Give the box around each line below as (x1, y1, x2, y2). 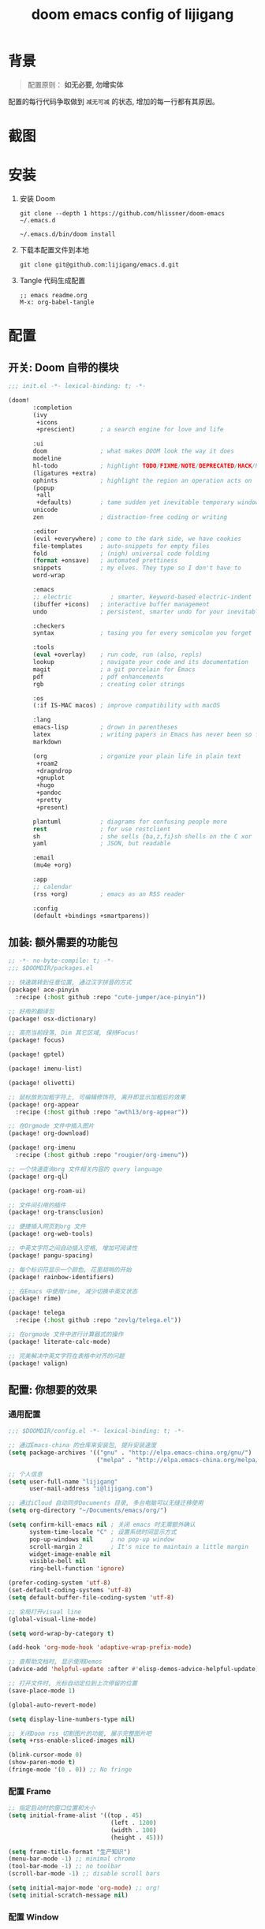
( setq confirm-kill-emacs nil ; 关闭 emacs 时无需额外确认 (8, 1520, 196, 1529)
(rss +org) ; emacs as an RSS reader (32, 890, 185, 898)
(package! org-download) (8, 1129, 90, 1137)
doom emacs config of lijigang (31, 6, 234, 24)
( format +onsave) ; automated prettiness (32, 557, 178, 565)
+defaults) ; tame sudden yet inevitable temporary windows (36, 498, 263, 506)
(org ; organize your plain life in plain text (32, 752, 242, 760)
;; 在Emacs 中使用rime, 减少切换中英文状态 (8, 1287, 138, 1295)
